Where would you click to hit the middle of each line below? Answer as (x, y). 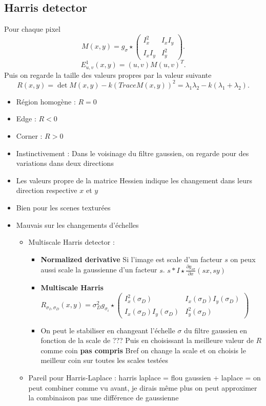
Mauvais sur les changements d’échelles (77, 225)
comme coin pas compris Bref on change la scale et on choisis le (143, 350)
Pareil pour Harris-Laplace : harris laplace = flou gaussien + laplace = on (145, 377)
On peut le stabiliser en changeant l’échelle (108, 330)
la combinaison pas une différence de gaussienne (104, 398)
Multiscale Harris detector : (71, 242)
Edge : (26, 119)
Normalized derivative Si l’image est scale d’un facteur (131, 259)
